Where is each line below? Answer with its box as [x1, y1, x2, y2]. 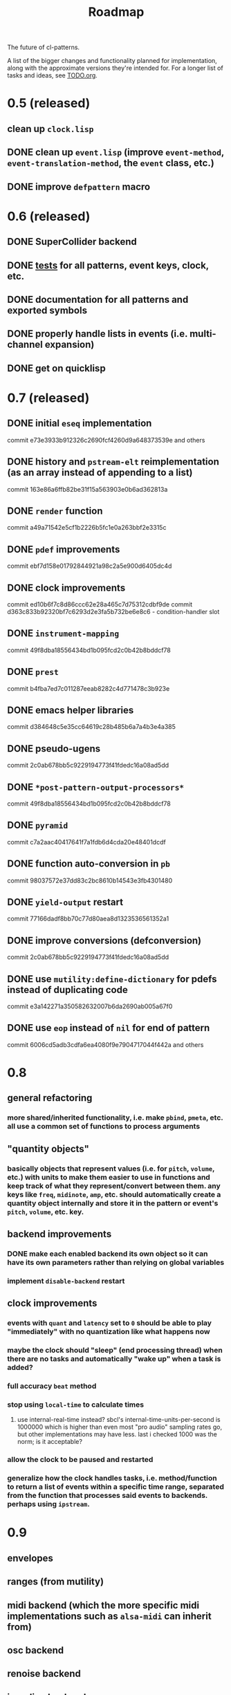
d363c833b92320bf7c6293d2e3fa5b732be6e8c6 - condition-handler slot [7, 607, 220, 615]
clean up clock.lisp [7, 122, 94, 135]
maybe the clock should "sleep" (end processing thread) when [7, 1346, 223, 1355]
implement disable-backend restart [7, 1276, 125, 1286]
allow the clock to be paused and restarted [7, 1455, 154, 1465]
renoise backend [7, 1668, 81, 1680]
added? [7, 1363, 33, 1373]
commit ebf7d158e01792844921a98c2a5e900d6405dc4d [7, 562, 172, 571]
